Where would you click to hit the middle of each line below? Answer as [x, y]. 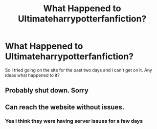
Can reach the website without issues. [65, 107]
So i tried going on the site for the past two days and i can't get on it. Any [79, 70]
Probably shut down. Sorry [47, 91]
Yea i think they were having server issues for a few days [74, 121]
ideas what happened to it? [32, 75]
